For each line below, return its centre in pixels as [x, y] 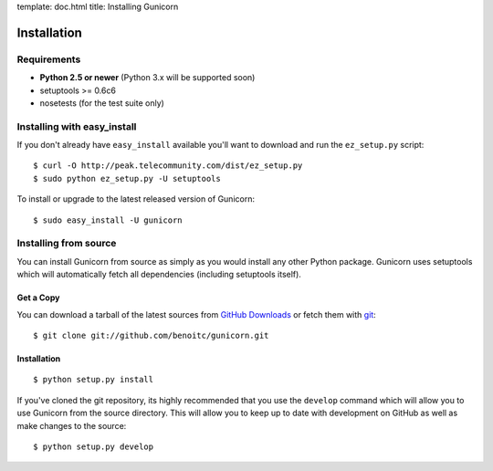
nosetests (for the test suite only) [102, 103]
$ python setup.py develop [94, 446]
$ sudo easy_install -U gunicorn [108, 220]
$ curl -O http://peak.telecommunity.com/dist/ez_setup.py [168, 166]
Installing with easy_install [77, 126]
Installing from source [67, 244]
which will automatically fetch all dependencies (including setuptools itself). [159, 275]
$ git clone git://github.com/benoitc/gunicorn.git [151, 335]
